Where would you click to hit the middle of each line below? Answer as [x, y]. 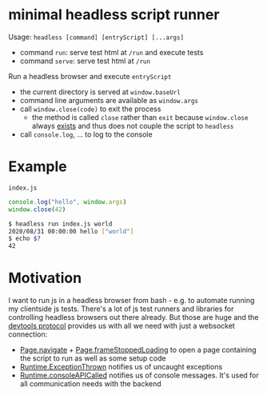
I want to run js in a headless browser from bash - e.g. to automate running [132, 301]
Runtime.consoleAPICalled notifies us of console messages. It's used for [139, 375]
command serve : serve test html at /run [85, 61]
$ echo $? [25, 239]
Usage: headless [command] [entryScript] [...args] [96, 37]
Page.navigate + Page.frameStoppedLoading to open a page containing [138, 350]
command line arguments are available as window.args [109, 100]
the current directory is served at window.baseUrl [100, 92]
